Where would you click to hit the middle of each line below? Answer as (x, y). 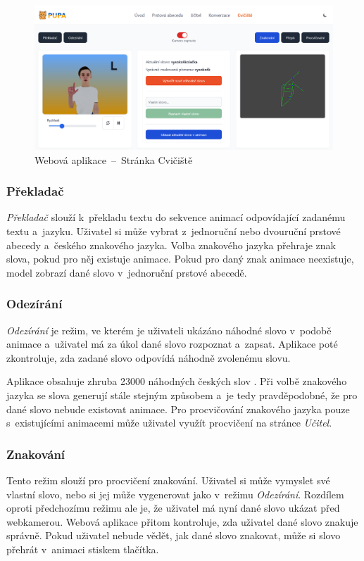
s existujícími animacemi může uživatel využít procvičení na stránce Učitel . (169, 423)
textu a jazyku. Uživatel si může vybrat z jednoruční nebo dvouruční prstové (174, 231)
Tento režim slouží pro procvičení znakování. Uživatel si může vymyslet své (168, 480)
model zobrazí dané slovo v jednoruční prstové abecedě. (127, 272)
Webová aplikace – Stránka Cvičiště (114, 159)
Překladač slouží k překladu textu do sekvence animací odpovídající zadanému (176, 217)
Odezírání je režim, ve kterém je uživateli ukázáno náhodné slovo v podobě (169, 330)
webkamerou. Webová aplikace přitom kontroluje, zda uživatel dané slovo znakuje (182, 521)
